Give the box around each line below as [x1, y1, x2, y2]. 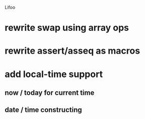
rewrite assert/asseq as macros [5, 45, 140, 57]
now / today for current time [5, 88, 95, 97]
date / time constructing [5, 106, 83, 114]
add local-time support [5, 68, 103, 80]
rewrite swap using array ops [5, 22, 129, 33]
